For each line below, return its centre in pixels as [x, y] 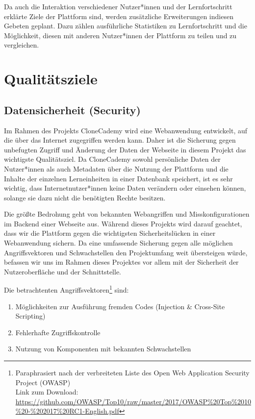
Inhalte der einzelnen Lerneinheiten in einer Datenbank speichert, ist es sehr [118, 178]
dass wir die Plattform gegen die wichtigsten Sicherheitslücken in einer [110, 233]
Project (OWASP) [43, 382]
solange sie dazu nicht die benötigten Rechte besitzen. [85, 197]
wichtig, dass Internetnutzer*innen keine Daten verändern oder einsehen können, [125, 188]
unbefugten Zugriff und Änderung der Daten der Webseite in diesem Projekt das [125, 149]
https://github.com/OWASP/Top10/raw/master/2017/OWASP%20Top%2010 [133, 401]
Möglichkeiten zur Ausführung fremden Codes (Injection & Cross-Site [120, 306]
